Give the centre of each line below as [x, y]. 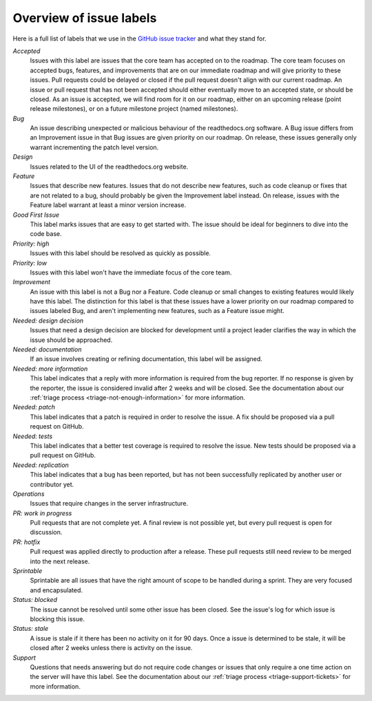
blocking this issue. [58, 618]
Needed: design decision [48, 321]
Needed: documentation [47, 349]
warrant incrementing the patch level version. [94, 147]
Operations [29, 494]
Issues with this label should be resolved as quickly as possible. [121, 253]
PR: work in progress [42, 513]
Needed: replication [41, 465]
